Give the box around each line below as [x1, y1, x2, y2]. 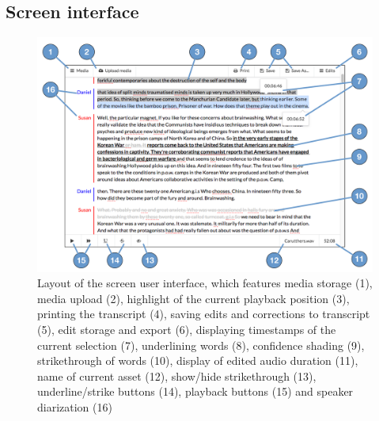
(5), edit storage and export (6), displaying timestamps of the [37, 321, 336, 338]
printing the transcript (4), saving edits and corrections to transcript [37, 305, 370, 322]
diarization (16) [37, 399, 112, 415]
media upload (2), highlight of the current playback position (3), [37, 290, 350, 306]
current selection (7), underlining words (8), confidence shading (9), [37, 336, 365, 353]
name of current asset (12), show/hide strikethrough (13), [37, 367, 316, 384]
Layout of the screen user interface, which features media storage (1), [37, 275, 373, 291]
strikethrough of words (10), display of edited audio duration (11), [37, 352, 358, 369]
